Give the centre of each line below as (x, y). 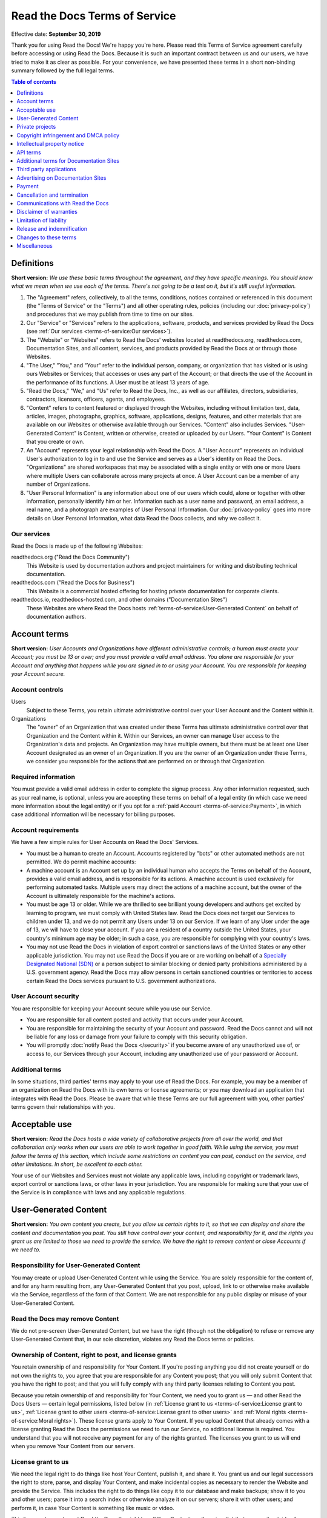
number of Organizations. (58, 484)
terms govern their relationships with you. (63, 1107)
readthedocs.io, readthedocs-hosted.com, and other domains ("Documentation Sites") (119, 600)
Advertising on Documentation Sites (61, 178)
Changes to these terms (47, 237)
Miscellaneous (35, 245)
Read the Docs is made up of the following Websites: (77, 546)
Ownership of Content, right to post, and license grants (94, 1355)
